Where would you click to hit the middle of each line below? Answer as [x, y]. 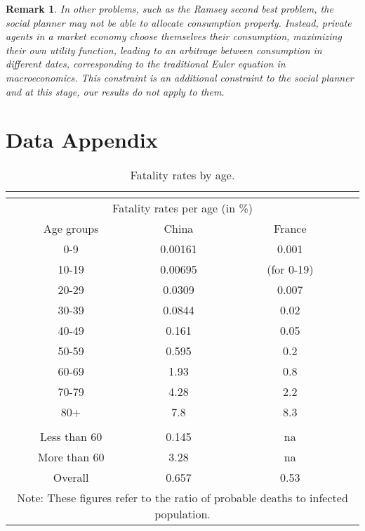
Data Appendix [82, 140]
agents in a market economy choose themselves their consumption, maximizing [174, 36]
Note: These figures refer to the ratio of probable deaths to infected [182, 498]
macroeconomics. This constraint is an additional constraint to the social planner [180, 77]
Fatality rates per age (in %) [182, 208]
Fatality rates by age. [182, 175]
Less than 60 [71, 437]
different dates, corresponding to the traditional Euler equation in [146, 64]
